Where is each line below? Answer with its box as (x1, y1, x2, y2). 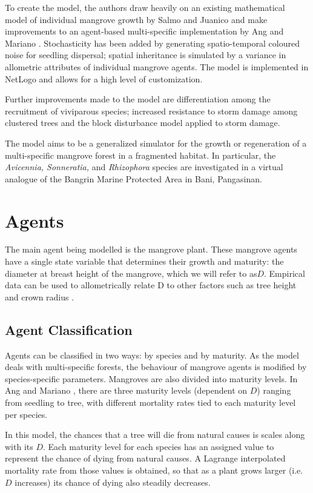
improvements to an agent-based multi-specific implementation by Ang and (5, 25, 284, 38)
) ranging (257, 384, 291, 397)
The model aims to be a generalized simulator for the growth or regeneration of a (5, 136, 307, 149)
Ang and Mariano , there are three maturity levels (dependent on (5, 384, 248, 397)
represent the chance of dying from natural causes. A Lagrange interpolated (5, 452, 286, 465)
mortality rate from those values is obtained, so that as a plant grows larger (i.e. (5, 463, 303, 476)
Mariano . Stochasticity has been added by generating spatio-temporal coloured (5, 36, 300, 49)
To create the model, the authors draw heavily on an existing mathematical (5, 1, 285, 13)
